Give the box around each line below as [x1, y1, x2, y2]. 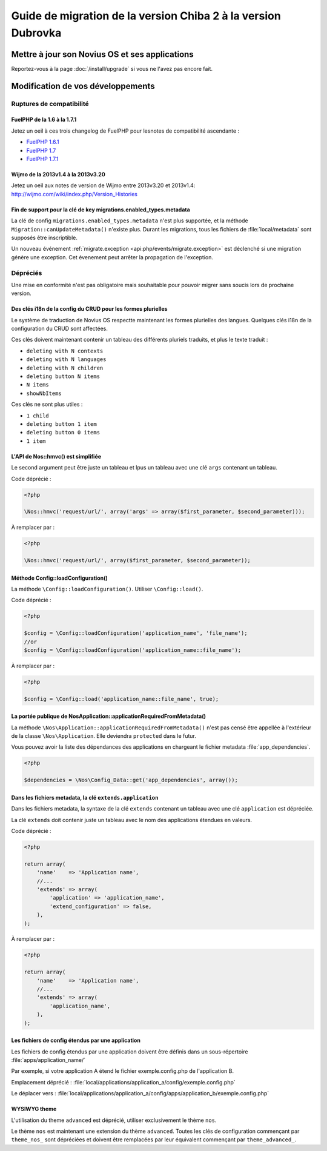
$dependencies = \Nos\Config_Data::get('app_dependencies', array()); [24, 777, 239, 784]
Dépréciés [11, 268, 42, 277]
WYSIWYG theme [11, 1106, 57, 1113]
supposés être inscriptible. [11, 234, 78, 241]
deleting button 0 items [26, 429, 100, 436]
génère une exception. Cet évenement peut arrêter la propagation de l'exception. [11, 253, 213, 260]
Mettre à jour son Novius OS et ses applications [11, 49, 194, 59]
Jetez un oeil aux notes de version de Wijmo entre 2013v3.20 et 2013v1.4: [11, 182, 196, 189]
